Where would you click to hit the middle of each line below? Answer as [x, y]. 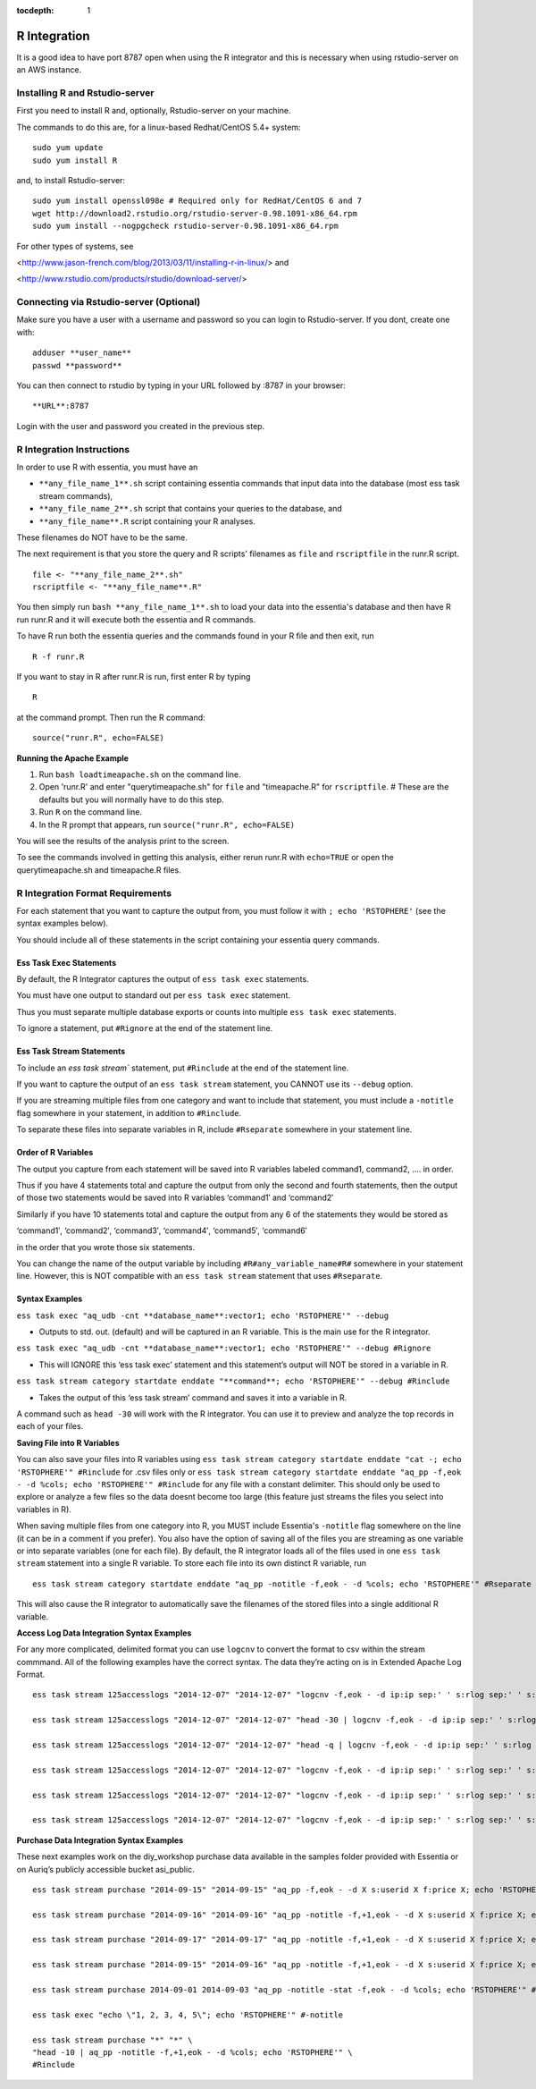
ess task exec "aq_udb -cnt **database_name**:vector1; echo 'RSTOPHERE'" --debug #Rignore [224, 1349]
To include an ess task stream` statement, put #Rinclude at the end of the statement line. [183, 1068]
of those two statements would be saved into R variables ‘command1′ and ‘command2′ [175, 1197]
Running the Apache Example [73, 758]
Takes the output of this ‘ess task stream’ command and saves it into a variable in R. [193, 1397]
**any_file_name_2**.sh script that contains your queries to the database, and [191, 509]
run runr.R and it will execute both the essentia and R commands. [136, 619]
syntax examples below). [63, 923]
